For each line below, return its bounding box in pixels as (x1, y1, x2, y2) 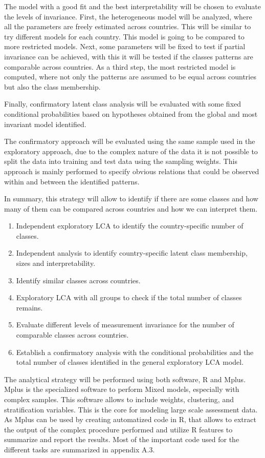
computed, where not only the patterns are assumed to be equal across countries (4, 71, 256, 82)
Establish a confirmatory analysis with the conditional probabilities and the (16, 346, 254, 357)
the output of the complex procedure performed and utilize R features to (4, 424, 233, 434)
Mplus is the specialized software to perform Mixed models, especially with (4, 384, 239, 394)
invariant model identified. (4, 118, 86, 129)
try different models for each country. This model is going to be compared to (4, 31, 245, 41)
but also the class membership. (4, 81, 101, 92)
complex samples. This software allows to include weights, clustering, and (4, 394, 234, 404)
